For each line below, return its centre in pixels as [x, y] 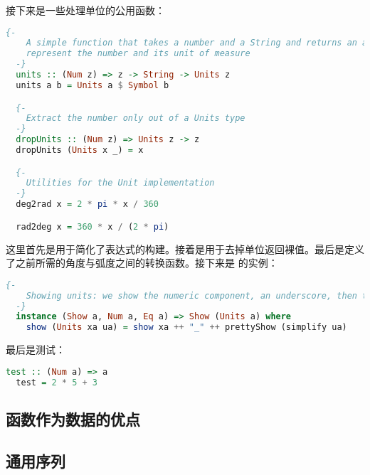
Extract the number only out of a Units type [136, 118]
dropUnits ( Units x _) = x [80, 150]
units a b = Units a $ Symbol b [92, 85]
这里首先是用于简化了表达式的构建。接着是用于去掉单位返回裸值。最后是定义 [185, 249]
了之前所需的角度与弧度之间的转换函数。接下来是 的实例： [142, 263]
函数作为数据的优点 [73, 418]
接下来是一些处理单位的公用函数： [85, 10]
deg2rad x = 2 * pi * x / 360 [87, 204]
